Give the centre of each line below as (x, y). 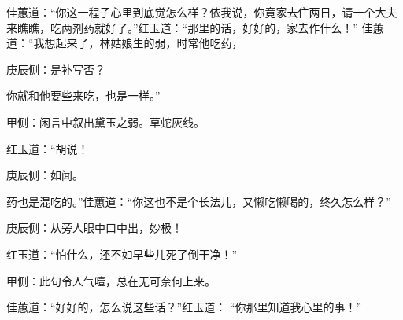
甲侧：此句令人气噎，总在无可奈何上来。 (111, 280)
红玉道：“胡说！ (48, 148)
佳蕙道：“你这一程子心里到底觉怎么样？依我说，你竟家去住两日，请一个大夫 (202, 12)
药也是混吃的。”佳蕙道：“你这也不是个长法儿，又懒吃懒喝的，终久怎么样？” (199, 201)
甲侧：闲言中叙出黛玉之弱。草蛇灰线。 (105, 121)
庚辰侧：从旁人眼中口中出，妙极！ (94, 228)
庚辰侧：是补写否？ (56, 69)
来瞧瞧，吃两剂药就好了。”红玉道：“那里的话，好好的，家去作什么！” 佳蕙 (195, 27)
